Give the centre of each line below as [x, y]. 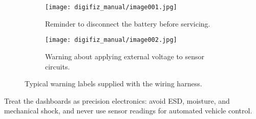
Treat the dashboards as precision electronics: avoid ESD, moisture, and [117, 100]
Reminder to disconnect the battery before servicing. [128, 23]
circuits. [58, 66]
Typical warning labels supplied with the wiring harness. [113, 84]
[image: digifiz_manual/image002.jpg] [111, 40]
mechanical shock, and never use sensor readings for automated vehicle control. [128, 111]
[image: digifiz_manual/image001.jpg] [111, 7]
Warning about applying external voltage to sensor [125, 56]
